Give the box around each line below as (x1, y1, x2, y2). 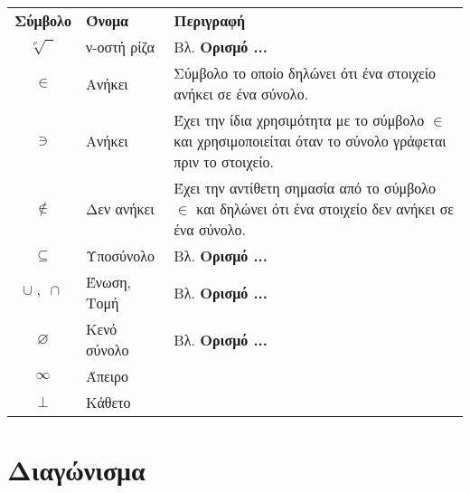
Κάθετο (85, 392, 131, 412)
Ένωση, (85, 271, 132, 292)
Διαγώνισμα (7, 451, 146, 488)
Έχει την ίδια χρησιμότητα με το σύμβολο (174, 109, 425, 130)
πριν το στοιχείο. (174, 151, 274, 172)
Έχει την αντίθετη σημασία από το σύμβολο (174, 177, 437, 198)
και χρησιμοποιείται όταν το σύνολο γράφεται (174, 130, 446, 151)
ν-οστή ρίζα (85, 36, 155, 57)
